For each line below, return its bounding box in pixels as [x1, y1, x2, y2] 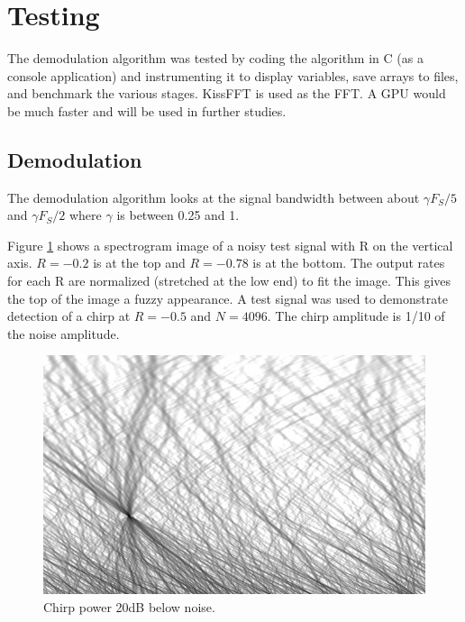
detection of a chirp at [7, 306, 131, 325]
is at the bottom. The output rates [252, 253, 445, 272]
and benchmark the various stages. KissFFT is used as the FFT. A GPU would [7, 84, 446, 103]
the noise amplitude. [7, 324, 120, 343]
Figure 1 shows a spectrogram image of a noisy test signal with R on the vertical [7, 235, 453, 254]
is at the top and [93, 253, 186, 272]
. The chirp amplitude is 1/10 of [267, 306, 445, 325]
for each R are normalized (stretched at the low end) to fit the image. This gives [7, 271, 451, 290]
